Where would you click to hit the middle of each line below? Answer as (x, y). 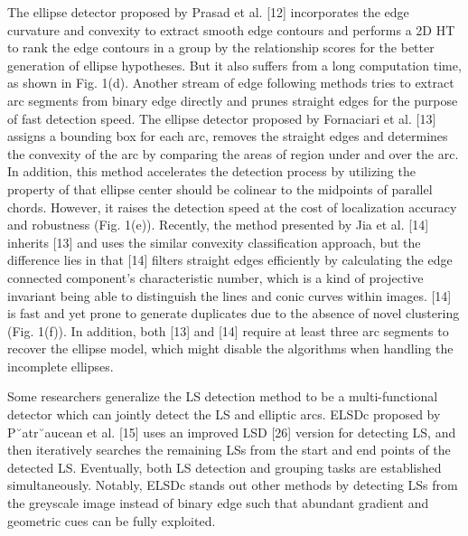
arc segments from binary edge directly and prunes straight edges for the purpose (233, 100)
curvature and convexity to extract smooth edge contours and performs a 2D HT (231, 29)
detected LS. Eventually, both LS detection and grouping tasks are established (225, 467)
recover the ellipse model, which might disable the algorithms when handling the (230, 348)
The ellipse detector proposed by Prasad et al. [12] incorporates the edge (208, 12)
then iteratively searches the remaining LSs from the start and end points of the (229, 450)
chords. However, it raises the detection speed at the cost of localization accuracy (232, 207)
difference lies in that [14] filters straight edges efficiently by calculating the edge (230, 260)
